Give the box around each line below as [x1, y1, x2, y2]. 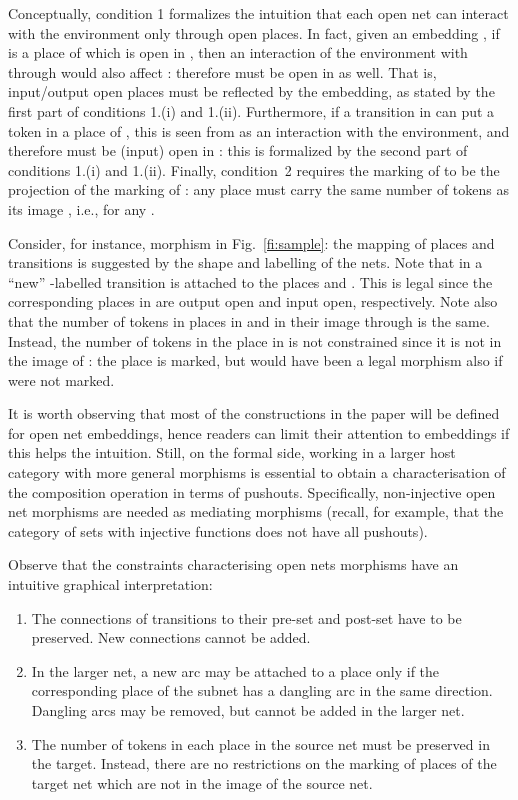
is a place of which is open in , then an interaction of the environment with [8, 42, 468, 63]
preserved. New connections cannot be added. [31, 627, 311, 648]
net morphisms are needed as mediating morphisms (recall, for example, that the [8, 501, 504, 522]
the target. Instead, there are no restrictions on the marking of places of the [31, 753, 497, 774]
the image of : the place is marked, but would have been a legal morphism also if [8, 350, 503, 371]
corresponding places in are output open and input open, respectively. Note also [8, 291, 498, 312]
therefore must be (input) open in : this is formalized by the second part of [8, 140, 468, 161]
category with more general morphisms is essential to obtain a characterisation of [8, 462, 506, 483]
